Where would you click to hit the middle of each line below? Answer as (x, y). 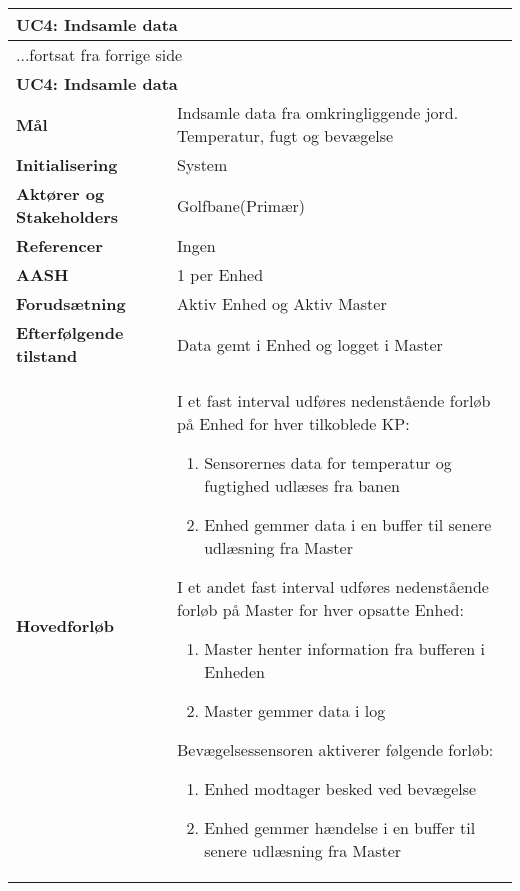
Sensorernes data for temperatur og (328, 462)
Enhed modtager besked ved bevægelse (340, 788)
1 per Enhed (220, 274)
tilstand (47, 355)
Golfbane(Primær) (241, 205)
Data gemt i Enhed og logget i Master (310, 344)
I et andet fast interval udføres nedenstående (333, 586)
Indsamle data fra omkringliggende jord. (318, 112)
